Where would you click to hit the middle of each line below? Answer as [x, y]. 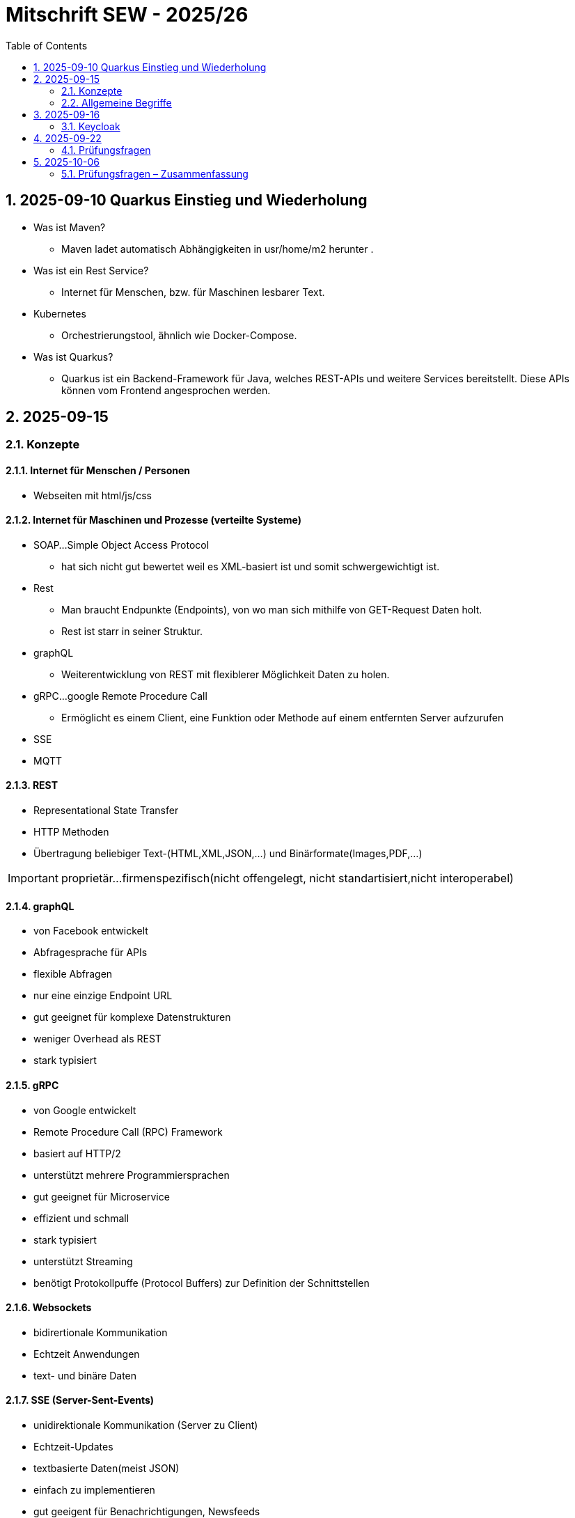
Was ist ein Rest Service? [91, 270]
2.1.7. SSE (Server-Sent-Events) [80, 1400]
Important [33, 878]
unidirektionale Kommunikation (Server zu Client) [146, 1425]
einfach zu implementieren [94, 1489]
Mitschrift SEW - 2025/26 [127, 15]
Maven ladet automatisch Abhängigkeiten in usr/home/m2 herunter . [218, 249]
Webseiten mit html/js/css [93, 495]
